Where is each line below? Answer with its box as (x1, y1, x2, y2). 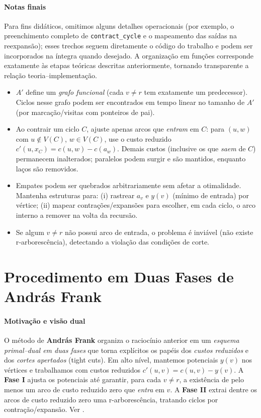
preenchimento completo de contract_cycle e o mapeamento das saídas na (4, 30, 237, 41)
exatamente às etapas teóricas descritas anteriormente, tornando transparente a (4, 60, 249, 71)
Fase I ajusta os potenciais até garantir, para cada (4, 374, 161, 385)
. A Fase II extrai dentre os (170, 384, 257, 395)
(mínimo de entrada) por (172, 190, 249, 200)
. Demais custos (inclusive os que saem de (117, 143, 246, 154)
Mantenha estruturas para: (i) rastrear (16, 190, 135, 200)
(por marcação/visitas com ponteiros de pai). (16, 106, 155, 117)
